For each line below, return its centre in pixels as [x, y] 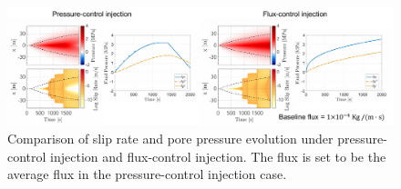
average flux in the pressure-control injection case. [147, 174]
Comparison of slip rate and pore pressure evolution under [170, 139]
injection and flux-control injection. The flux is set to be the [218, 156]
